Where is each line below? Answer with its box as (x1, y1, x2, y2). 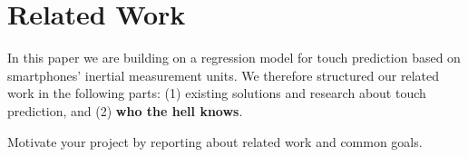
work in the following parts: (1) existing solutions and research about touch (7, 83, 426, 103)
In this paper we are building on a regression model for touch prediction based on (7, 48, 461, 67)
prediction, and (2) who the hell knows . (7, 101, 243, 120)
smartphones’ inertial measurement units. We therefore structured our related (7, 65, 439, 84)
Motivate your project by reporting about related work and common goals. (7, 132, 423, 151)
